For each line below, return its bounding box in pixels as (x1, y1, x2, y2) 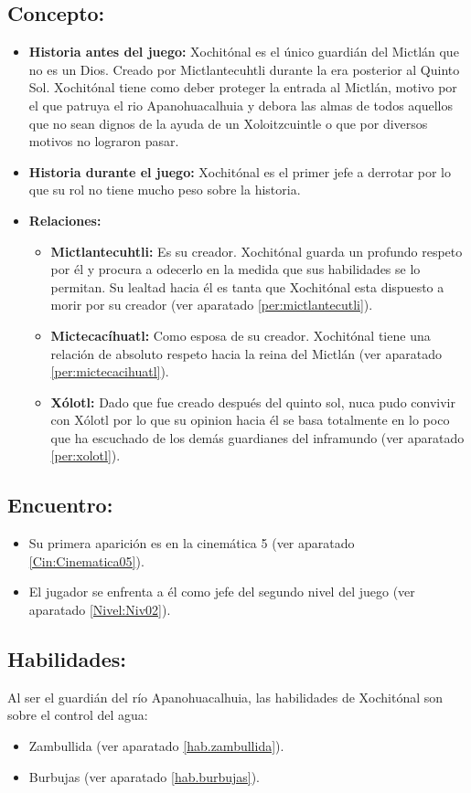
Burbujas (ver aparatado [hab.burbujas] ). (28, 767, 261, 786)
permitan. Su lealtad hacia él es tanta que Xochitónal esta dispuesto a (50, 277, 444, 296)
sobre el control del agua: (7, 705, 148, 724)
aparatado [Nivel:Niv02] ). (28, 600, 171, 619)
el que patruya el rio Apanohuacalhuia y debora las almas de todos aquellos (28, 95, 454, 114)
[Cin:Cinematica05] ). (28, 551, 145, 570)
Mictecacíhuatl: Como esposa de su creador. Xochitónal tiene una (50, 325, 431, 344)
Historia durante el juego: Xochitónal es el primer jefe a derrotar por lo (28, 162, 451, 181)
